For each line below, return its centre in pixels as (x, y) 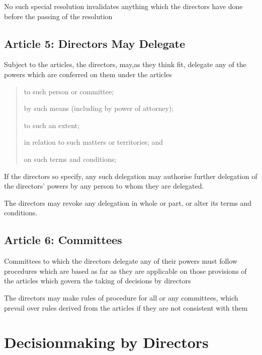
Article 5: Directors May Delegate (95, 43)
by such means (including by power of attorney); (99, 108)
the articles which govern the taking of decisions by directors (98, 281)
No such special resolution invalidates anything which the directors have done (123, 6)
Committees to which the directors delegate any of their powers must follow (121, 261)
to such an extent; (52, 125)
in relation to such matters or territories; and (93, 142)
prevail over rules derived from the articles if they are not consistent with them (126, 307)
